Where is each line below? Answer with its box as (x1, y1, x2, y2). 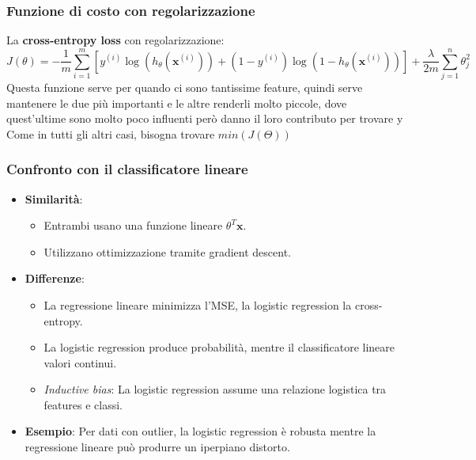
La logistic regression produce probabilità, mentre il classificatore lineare (43, 339, 395, 355)
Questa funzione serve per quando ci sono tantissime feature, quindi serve (6, 78, 363, 95)
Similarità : (25, 190, 83, 207)
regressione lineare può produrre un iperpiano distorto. (25, 439, 290, 455)
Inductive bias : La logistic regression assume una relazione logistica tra (43, 381, 387, 397)
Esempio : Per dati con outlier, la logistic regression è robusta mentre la (25, 423, 376, 439)
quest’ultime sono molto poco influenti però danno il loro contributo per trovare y (6, 110, 403, 127)
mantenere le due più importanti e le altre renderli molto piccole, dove (6, 94, 347, 111)
